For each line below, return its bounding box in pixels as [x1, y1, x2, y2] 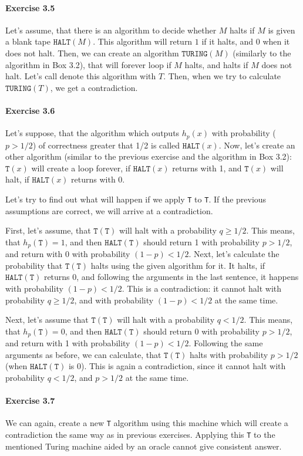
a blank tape [5, 35, 51, 48]
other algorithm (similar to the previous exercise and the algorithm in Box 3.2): [5, 150, 292, 163]
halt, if [5, 173, 29, 185]
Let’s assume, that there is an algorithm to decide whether [5, 23, 217, 36]
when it [262, 35, 290, 48]
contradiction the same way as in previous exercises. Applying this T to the [5, 428, 275, 441]
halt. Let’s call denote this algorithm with [5, 70, 156, 82]
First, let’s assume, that [5, 224, 91, 237]
